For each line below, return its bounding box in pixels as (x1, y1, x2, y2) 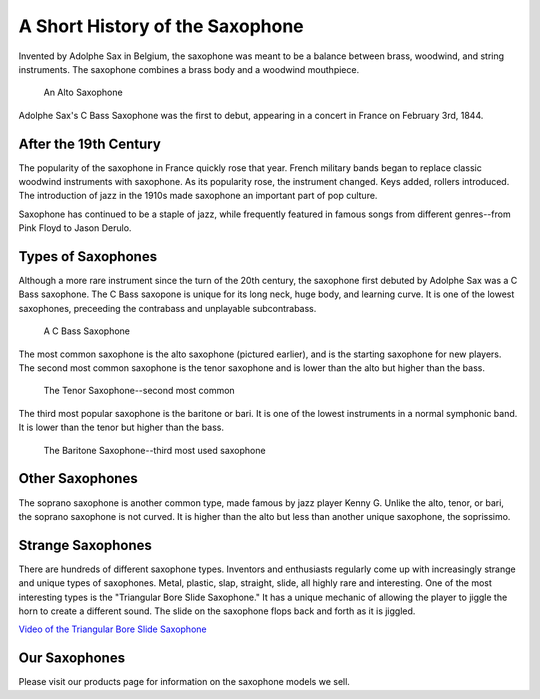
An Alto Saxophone (43, 86, 124, 99)
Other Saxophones (18, 470, 139, 487)
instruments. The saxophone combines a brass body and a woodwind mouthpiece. (18, 63, 360, 75)
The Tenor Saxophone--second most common (43, 385, 235, 397)
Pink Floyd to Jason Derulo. (18, 222, 132, 234)
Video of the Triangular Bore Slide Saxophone (18, 623, 207, 635)
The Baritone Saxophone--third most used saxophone (43, 444, 266, 456)
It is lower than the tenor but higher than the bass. (18, 421, 225, 434)
